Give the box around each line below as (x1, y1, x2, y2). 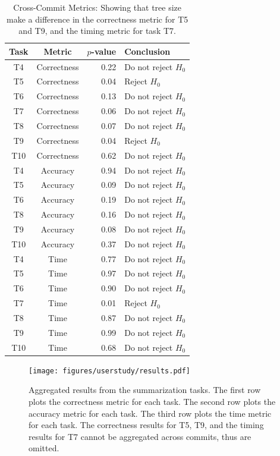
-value (91, 45, 117, 57)
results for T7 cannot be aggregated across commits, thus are (29, 430, 251, 442)
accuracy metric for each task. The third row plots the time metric (29, 407, 272, 419)
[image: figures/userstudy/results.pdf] (29, 366, 191, 375)
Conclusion (124, 45, 171, 57)
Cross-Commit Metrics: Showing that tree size (13, 1, 181, 13)
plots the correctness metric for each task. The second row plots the (29, 395, 276, 407)
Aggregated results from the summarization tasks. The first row (29, 383, 261, 396)
